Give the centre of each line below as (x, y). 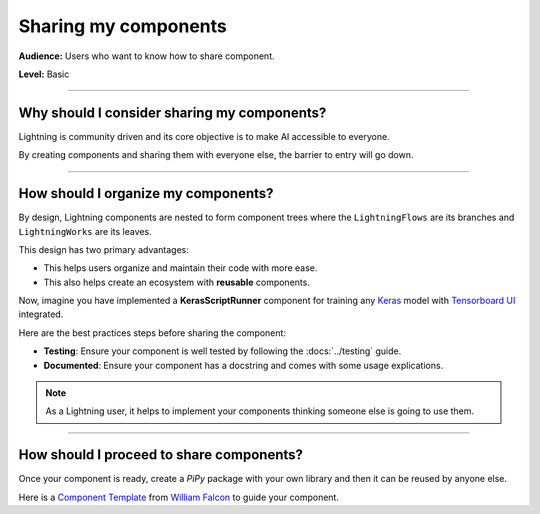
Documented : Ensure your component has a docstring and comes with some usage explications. (243, 365)
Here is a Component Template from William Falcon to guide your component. (179, 497)
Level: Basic (44, 74)
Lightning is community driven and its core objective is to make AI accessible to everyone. (204, 136)
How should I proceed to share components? (161, 455)
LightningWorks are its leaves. (85, 231)
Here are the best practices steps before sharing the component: (152, 332)
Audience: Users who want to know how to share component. (146, 56)
